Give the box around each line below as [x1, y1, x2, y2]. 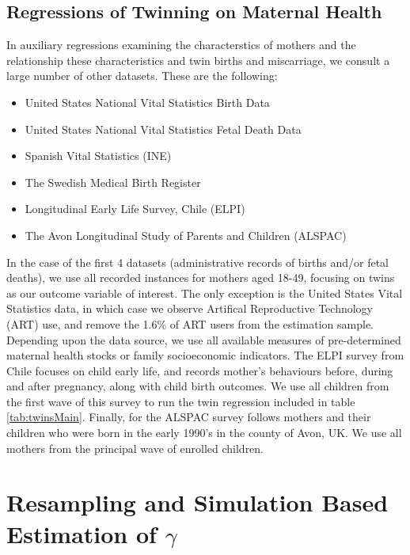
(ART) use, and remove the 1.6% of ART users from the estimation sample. [6, 315, 374, 332]
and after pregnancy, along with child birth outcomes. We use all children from [6, 378, 389, 394]
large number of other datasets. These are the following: [6, 67, 278, 84]
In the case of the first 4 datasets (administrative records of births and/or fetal [6, 253, 389, 270]
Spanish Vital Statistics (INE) [25, 147, 172, 164]
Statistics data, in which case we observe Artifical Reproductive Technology [6, 300, 373, 317]
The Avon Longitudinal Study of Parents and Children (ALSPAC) [25, 226, 347, 243]
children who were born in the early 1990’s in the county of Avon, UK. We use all [6, 424, 402, 441]
